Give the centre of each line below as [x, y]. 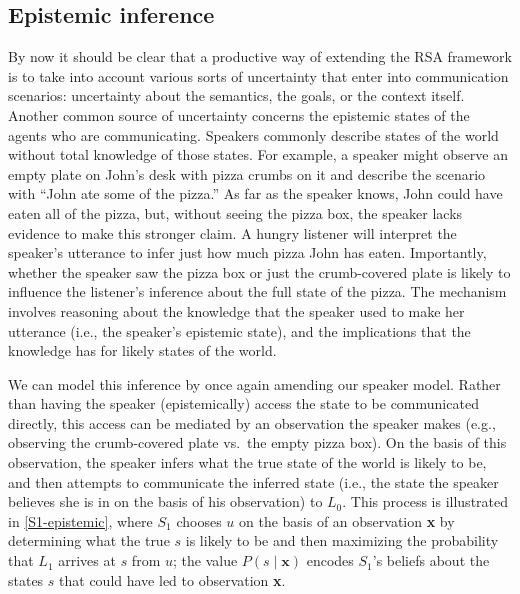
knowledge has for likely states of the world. [142, 350]
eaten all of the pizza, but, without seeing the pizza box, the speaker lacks [235, 212]
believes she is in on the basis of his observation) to [165, 501]
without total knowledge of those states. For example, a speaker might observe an [258, 154]
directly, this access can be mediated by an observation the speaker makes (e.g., [252, 422]
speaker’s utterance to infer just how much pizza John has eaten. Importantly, [247, 252]
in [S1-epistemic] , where [80, 520]
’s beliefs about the [431, 560]
